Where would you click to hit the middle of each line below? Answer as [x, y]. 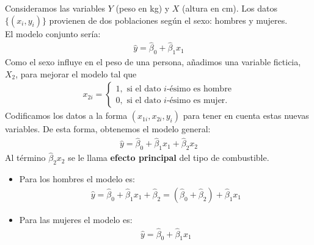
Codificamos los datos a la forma [66, 115]
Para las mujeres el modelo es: [76, 219]
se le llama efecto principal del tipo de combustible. [169, 158]
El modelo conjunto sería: [53, 33]
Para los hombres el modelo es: [77, 179]
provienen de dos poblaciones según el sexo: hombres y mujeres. [168, 20]
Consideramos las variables [55, 8]
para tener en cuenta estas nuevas [246, 115]
